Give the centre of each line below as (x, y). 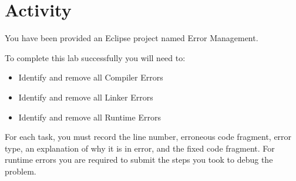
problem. (21, 171)
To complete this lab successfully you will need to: (95, 57)
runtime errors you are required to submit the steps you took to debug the (139, 160)
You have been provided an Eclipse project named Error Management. (132, 38)
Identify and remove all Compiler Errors (91, 77)
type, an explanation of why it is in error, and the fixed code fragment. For (140, 148)
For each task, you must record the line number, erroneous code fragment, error (148, 137)
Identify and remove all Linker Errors (86, 97)
